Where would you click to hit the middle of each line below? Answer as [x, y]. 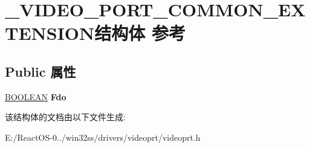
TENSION [50, 33]
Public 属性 [40, 71]
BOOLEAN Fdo [36, 96]
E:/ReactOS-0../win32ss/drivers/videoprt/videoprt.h [103, 137]
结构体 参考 [140, 33]
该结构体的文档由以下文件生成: [65, 117]
